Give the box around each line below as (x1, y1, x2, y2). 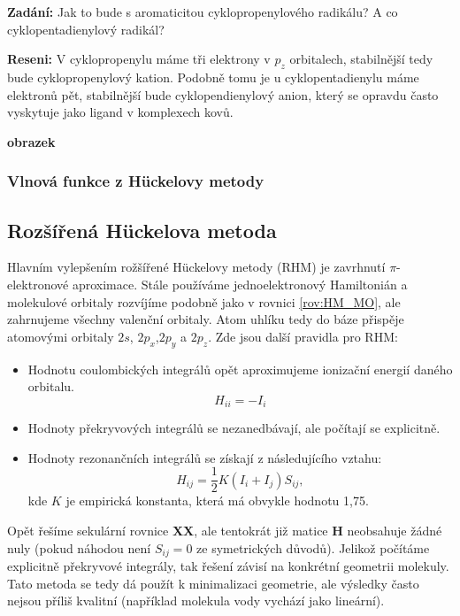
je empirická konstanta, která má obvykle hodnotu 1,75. (65, 491, 369, 510)
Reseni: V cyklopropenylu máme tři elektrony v (7, 50, 271, 68)
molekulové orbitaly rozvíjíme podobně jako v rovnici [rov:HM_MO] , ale (7, 292, 401, 311)
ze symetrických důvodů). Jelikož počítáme (196, 538, 430, 557)
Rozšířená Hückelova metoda (7, 216, 277, 243)
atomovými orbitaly (7, 327, 114, 345)
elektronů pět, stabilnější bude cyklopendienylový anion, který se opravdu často (7, 85, 439, 104)
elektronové (7, 275, 69, 293)
